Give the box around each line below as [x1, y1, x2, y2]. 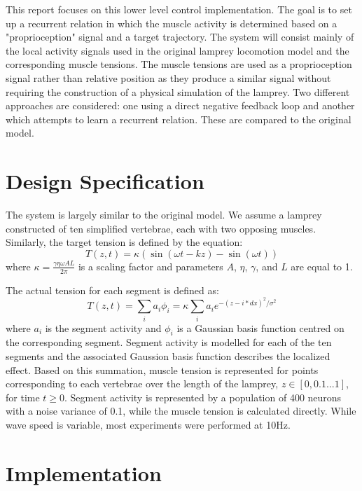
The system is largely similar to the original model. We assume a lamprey [6, 207, 322, 222]
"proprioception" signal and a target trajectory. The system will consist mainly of [6, 29, 354, 44]
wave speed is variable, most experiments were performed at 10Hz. [6, 417, 291, 432]
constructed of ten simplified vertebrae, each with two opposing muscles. [6, 221, 316, 235]
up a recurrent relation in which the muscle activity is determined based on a [6, 15, 337, 30]
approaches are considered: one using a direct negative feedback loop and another [6, 98, 355, 113]
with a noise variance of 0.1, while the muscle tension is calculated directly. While [6, 403, 356, 418]
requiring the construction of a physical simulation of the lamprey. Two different [6, 84, 350, 99]
